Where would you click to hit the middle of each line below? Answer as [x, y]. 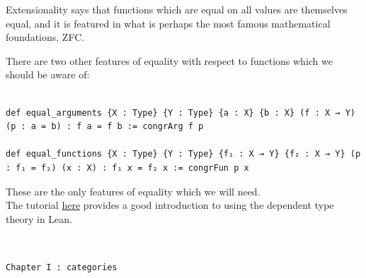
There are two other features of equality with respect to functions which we [169, 60]
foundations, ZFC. [45, 37]
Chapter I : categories [62, 267]
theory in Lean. [39, 218]
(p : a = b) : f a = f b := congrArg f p [105, 127]
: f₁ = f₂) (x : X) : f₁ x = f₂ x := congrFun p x [127, 168]
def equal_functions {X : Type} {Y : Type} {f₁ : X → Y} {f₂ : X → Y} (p [183, 154]
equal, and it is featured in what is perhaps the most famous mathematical [168, 23]
